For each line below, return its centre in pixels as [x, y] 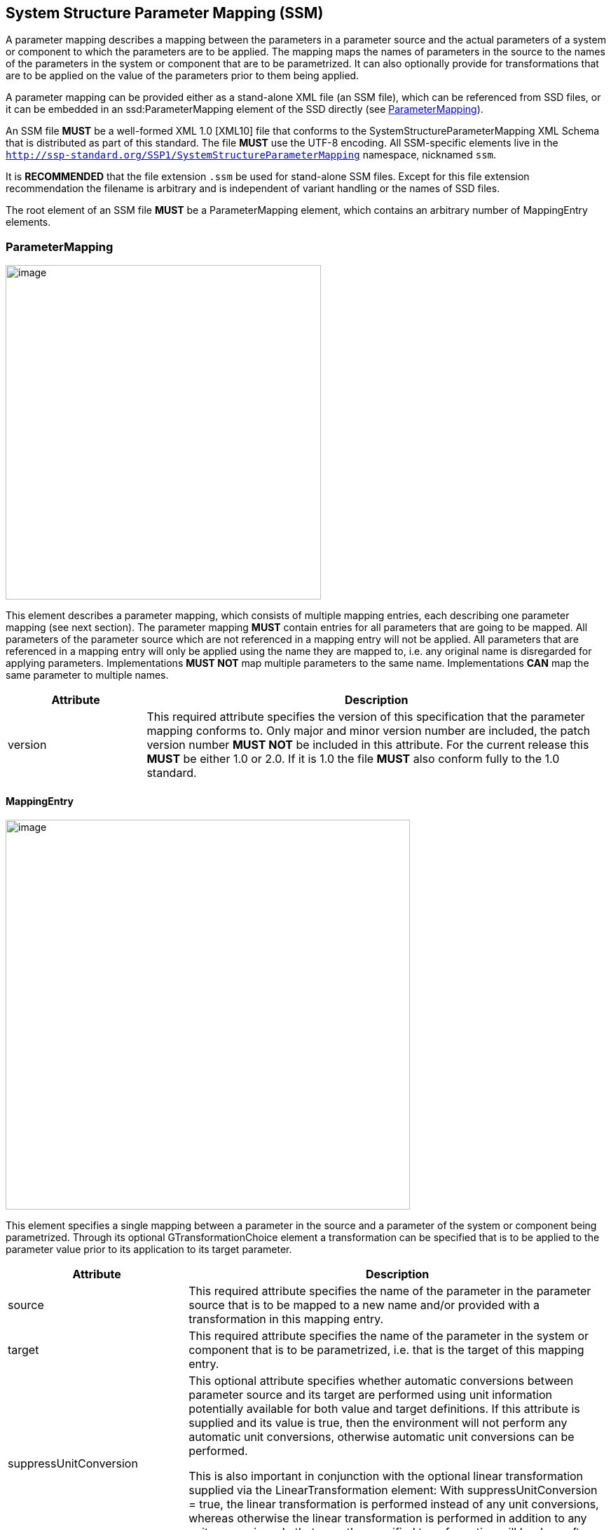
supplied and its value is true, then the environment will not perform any [378, 1423]
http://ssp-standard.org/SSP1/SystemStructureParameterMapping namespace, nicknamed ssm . [251, 155]
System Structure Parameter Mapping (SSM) [165, 13]
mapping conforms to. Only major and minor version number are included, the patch [369, 731]
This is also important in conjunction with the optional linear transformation [386, 1476]
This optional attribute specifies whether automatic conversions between [381, 1381]
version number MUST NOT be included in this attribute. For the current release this [368, 745]
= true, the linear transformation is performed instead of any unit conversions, [394, 1504]
